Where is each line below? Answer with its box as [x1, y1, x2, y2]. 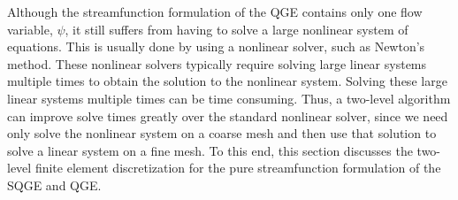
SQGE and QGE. [7, 175, 102, 194]
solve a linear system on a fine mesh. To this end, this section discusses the [7, 141, 413, 159]
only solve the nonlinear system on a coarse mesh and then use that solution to [7, 124, 437, 142]
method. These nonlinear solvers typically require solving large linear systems [7, 54, 427, 73]
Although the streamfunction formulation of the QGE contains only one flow [7, 3, 423, 20]
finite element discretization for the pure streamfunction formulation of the [34, 158, 441, 177]
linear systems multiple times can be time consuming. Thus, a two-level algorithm [7, 88, 451, 107]
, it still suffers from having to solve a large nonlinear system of [65, 19, 408, 38]
